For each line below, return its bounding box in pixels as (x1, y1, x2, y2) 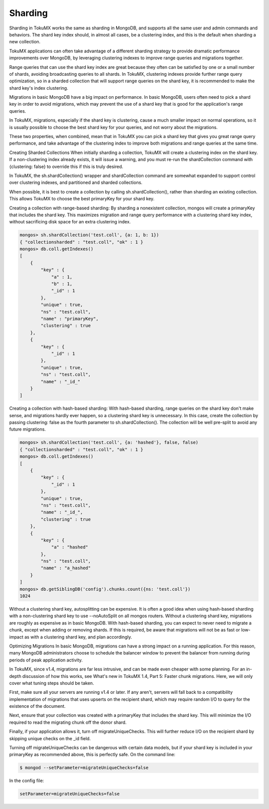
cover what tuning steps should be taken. (9, 680, 94, 686)
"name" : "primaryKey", (40, 316, 99, 322)
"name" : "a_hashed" (40, 565, 91, 571)
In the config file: (9, 778, 44, 784)
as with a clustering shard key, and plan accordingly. (24, 634, 132, 640)
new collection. (9, 39, 41, 45)
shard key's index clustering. (9, 85, 68, 91)
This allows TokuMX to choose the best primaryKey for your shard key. (9, 196, 154, 202)
